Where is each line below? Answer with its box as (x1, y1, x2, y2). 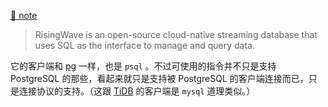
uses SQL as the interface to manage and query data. (34, 40, 255, 51)
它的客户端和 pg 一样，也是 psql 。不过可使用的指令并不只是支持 (10, 60, 277, 72)
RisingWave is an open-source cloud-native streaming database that (34, 29, 318, 40)
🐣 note (10, 10, 38, 21)
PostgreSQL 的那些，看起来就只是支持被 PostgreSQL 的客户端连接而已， (10, 73, 309, 84)
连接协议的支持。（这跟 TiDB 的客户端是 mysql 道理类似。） (18, 85, 256, 97)
